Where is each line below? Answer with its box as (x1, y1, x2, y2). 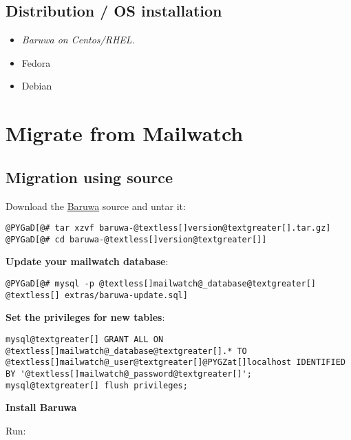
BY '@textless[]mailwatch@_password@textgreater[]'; (6, 368, 252, 379)
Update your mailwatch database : (6, 254, 169, 269)
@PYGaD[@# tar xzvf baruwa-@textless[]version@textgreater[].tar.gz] (6, 223, 331, 233)
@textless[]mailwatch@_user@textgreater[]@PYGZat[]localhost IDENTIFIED (6, 357, 345, 368)
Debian (21, 78, 52, 93)
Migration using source (6, 166, 173, 187)
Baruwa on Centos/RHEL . (21, 32, 135, 47)
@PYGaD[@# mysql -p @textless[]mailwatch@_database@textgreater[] (6, 279, 317, 289)
